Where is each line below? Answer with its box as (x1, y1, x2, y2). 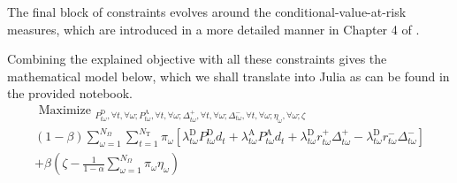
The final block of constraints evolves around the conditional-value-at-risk (7, 3, 407, 20)
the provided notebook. (7, 84, 133, 103)
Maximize (38, 103, 91, 117)
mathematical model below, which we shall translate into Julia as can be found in (7, 66, 450, 85)
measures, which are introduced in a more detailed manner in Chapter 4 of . (7, 19, 420, 38)
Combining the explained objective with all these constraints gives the (7, 50, 387, 68)
